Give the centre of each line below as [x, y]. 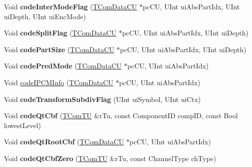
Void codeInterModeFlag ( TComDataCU [71, 6]
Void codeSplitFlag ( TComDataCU [60, 33]
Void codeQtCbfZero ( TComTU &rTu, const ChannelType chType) [110, 158]
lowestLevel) [22, 125]
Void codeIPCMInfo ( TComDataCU [59, 82]
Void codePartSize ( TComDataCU [59, 49]
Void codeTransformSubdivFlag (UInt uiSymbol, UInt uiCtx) [103, 99]
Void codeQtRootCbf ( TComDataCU [64, 142]
